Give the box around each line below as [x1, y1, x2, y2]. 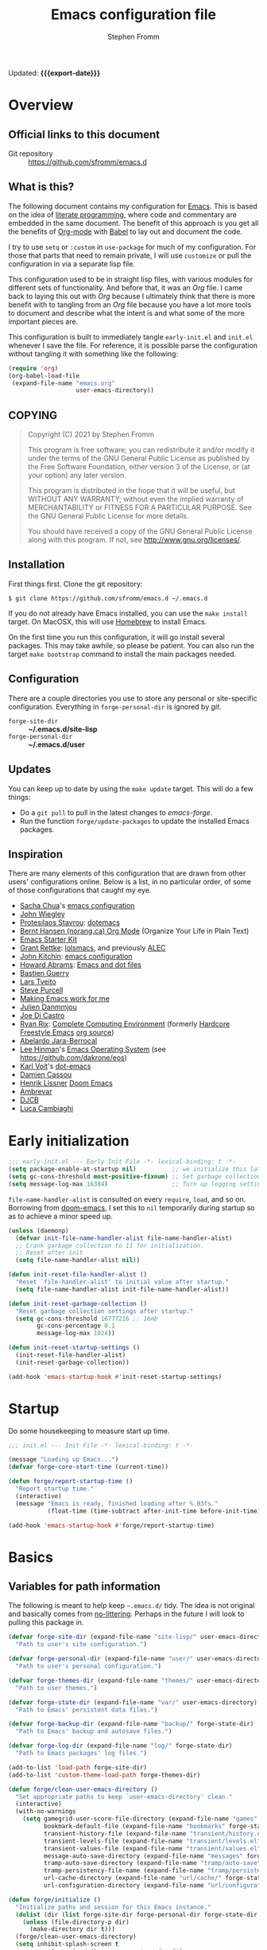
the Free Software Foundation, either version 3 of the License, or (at [27, 462, 250, 472]
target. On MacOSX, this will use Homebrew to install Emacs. [8, 616, 207, 626]
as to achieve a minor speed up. [8, 1211, 114, 1221]
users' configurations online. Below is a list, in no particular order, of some [8, 877, 252, 887]
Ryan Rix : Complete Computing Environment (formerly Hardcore [19, 1020, 230, 1029]
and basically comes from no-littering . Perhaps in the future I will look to [8, 1609, 245, 1619]
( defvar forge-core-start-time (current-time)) [8, 1463, 169, 1471]
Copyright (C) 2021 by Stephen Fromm [27, 429, 155, 439]
